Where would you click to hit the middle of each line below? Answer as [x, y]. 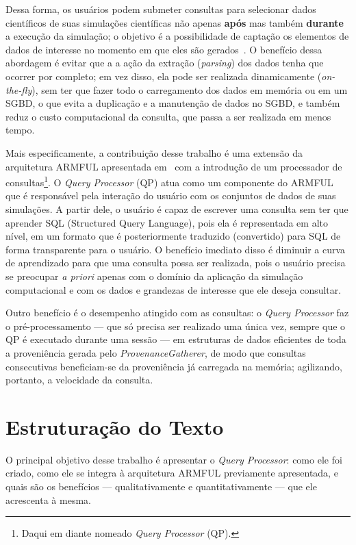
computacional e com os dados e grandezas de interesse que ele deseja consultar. [174, 289]
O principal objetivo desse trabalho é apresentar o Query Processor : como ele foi [174, 459]
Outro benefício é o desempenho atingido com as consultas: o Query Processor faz [177, 313]
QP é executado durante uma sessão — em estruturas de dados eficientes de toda [176, 339]
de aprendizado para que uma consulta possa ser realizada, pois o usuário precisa [176, 263]
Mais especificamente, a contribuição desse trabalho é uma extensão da [154, 152]
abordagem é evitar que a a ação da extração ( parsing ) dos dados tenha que [165, 63]
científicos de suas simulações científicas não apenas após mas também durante [175, 22]
